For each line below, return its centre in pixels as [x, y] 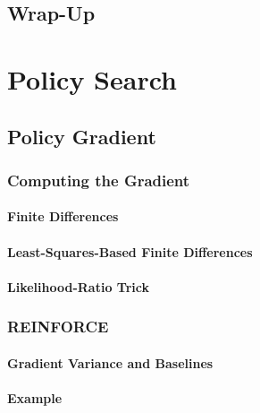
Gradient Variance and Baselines [110, 362]
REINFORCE [58, 327]
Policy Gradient [82, 136]
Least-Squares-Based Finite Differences [130, 251]
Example [35, 397]
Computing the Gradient [99, 180]
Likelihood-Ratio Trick [78, 286]
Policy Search [92, 78]
